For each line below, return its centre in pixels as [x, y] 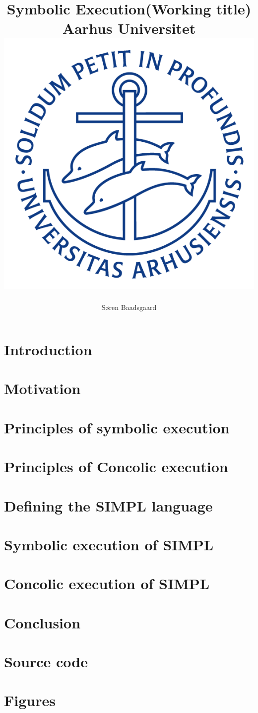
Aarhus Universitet [129, 28]
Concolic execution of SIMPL [107, 583]
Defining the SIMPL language [108, 505]
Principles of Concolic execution [116, 466]
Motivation [42, 388]
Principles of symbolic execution [117, 427]
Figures [30, 700]
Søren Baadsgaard [129, 307]
